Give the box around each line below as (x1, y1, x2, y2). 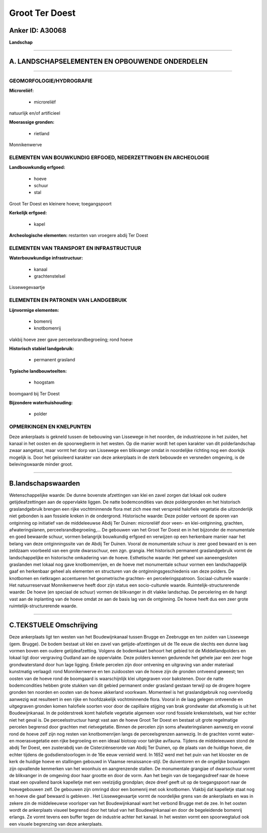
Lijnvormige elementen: (9, 307, 59, 313)
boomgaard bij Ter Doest (9, 391, 60, 396)
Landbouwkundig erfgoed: (9, 164, 65, 170)
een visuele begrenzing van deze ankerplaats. (9, 821, 103, 827)
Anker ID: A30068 (9, 26, 67, 35)
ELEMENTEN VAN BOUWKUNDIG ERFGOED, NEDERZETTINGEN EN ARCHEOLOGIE (9, 154, 210, 161)
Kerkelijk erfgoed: (9, 210, 47, 216)
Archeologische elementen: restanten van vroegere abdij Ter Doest (9, 233, 148, 239)
